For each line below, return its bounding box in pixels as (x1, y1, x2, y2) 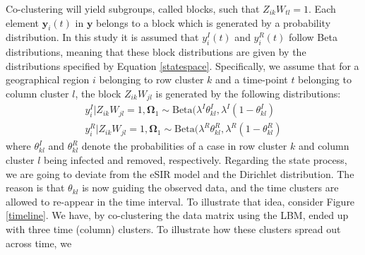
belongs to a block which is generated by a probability (96, 15, 331, 30)
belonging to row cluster (99, 72, 204, 87)
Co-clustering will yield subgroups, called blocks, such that (6, 1, 260, 16)
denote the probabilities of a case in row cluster (81, 138, 287, 153)
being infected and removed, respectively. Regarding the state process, (44, 153, 347, 167)
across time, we (6, 235, 72, 250)
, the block (75, 85, 121, 100)
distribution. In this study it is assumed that (6, 30, 199, 45)
